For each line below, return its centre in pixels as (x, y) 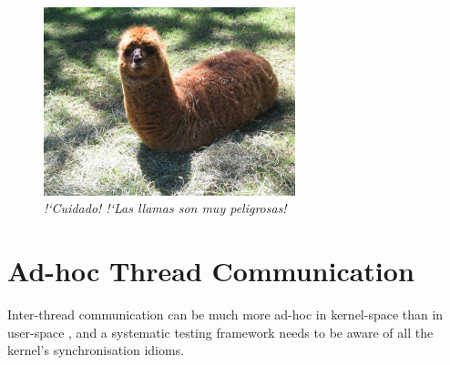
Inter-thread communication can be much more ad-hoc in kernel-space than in (225, 314)
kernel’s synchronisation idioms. (96, 350)
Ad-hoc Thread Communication (211, 271)
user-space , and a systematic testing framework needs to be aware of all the (220, 332)
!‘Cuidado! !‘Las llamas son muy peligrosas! (165, 208)
